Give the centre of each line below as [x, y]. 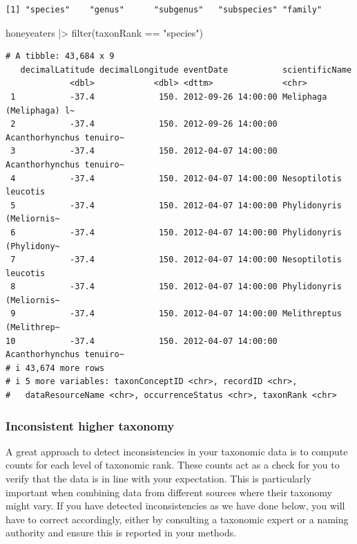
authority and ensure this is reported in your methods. [121, 533]
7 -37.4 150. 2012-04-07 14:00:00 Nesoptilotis [176, 260]
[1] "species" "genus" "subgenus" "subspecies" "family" [164, 10]
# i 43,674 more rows [55, 368]
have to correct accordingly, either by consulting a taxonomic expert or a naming [177, 519]
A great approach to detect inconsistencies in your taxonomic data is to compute [177, 451]
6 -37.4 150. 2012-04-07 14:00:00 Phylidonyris [176, 232]
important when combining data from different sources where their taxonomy [169, 492]
